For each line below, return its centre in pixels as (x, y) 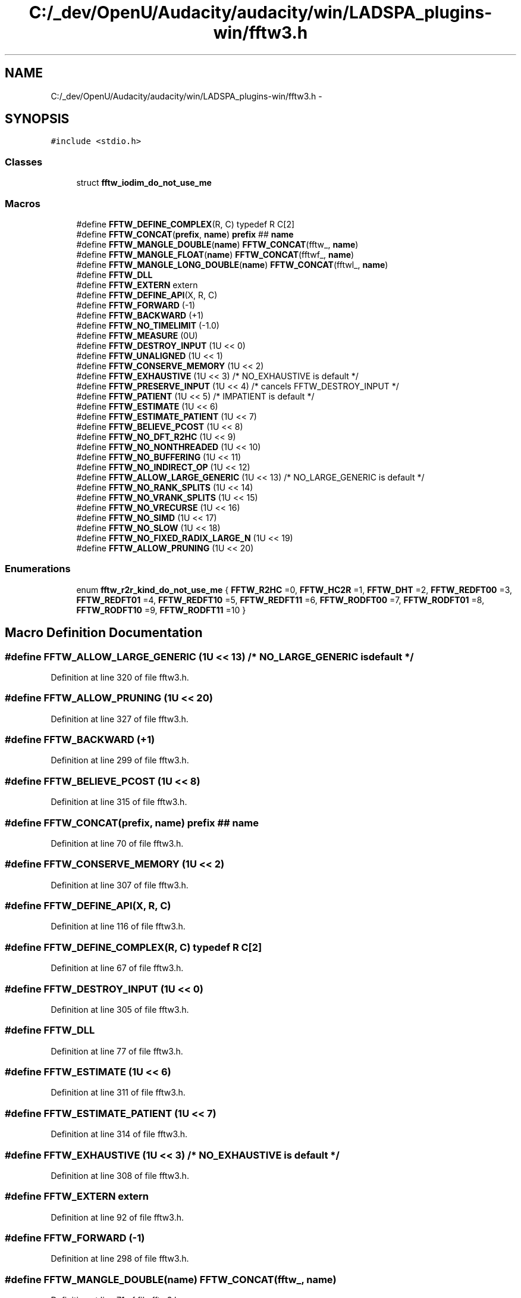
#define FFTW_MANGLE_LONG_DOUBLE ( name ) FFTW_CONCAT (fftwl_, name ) (232, 264)
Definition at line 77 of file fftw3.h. (117, 1051)
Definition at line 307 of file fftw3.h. (120, 885)
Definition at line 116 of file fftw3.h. (118, 926)
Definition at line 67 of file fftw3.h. (117, 968)
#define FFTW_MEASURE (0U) (137, 335)
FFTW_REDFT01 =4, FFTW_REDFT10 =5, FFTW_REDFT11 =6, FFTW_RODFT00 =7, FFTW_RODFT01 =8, (280, 600)
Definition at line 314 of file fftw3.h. (119, 1134)
